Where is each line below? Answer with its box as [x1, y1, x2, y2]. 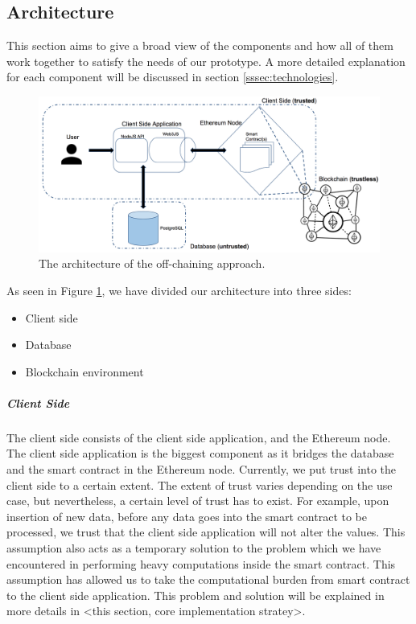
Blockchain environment [25, 363, 144, 380]
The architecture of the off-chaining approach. [39, 255, 266, 272]
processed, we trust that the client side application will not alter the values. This [6, 523, 406, 540]
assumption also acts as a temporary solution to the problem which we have [6, 540, 381, 556]
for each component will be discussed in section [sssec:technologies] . [6, 68, 339, 85]
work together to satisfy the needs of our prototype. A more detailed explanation [6, 52, 406, 69]
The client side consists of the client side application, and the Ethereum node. [6, 429, 391, 445]
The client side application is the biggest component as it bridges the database [6, 445, 394, 462]
